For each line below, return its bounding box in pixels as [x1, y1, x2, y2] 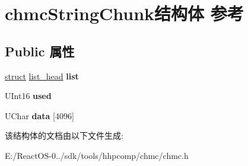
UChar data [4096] [5, 109, 74, 122]
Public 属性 [5, 41, 75, 60]
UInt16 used [5, 90, 52, 102]
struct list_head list [5, 69, 79, 82]
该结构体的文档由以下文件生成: [5, 129, 123, 142]
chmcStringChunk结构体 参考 [5, 1, 244, 25]
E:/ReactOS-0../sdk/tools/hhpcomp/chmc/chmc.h [5, 149, 189, 161]
